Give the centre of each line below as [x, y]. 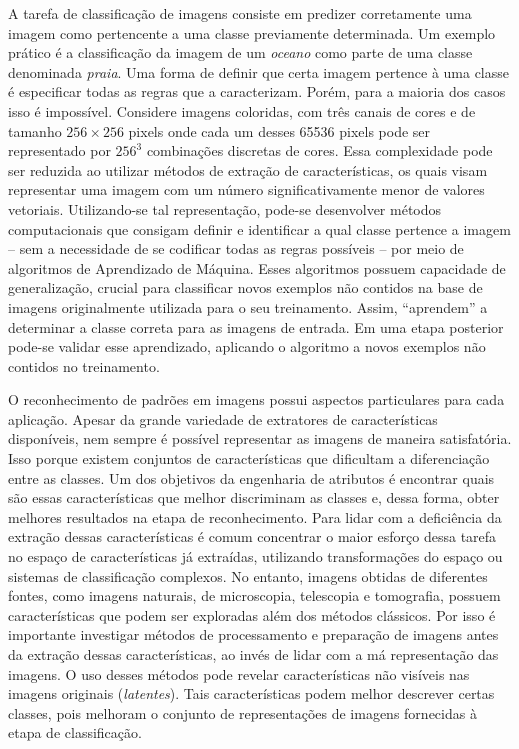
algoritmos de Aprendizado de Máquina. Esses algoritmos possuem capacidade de [257, 267]
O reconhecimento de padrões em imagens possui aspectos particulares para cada [256, 399]
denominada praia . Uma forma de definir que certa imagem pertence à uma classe [259, 71]
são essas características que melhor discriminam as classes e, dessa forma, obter [254, 497]
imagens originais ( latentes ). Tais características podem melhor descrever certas [251, 693]
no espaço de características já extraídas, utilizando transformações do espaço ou [255, 556]
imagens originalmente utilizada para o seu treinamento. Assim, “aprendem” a [248, 306]
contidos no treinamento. [84, 365]
